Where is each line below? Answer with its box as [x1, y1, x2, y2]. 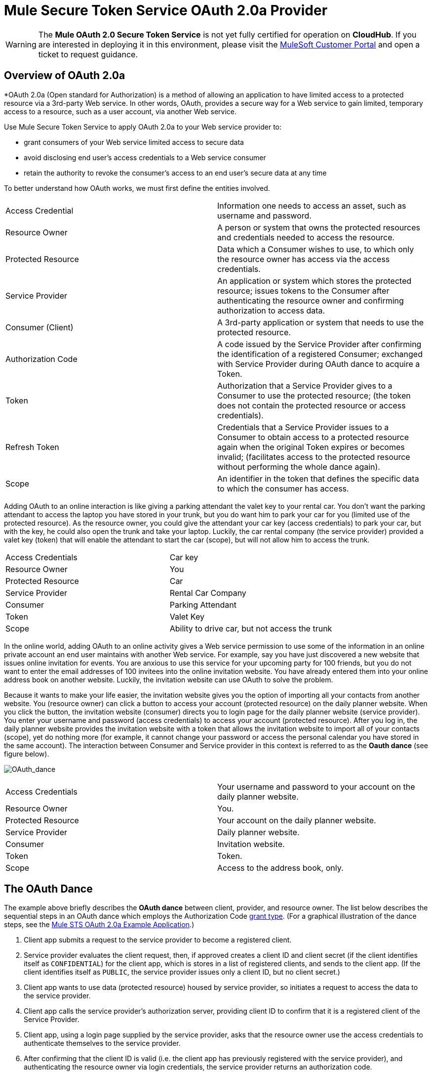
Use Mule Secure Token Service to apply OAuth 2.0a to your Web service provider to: [4, 122, 282, 131]
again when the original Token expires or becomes [217, 442, 405, 452]
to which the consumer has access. [217, 483, 349, 493]
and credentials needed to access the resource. [217, 232, 395, 242]
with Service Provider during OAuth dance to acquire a [217, 358, 420, 369]
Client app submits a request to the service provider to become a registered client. [24, 936, 292, 944]
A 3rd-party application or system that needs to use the [217, 317, 424, 327]
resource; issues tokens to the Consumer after [217, 285, 390, 296]
